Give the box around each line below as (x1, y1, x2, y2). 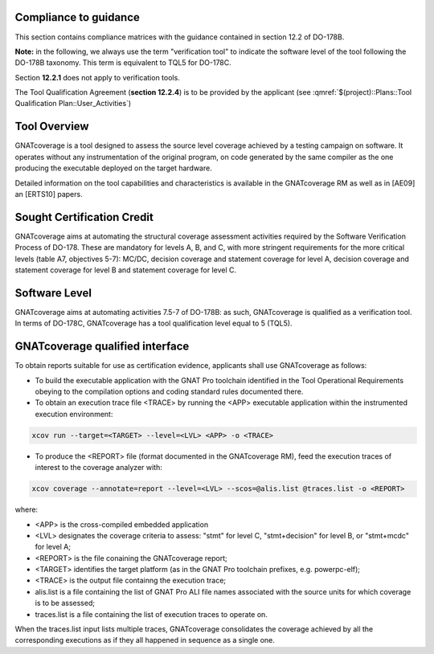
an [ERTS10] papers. (14, 189, 84, 198)
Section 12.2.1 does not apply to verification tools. (14, 72, 180, 82)
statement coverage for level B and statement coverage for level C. (14, 265, 237, 275)
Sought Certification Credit (14, 210, 154, 224)
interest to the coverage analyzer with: (35, 463, 162, 472)
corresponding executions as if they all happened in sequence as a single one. (14, 636, 275, 645)
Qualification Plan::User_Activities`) (14, 99, 132, 108)
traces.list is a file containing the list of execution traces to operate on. (35, 609, 268, 619)
